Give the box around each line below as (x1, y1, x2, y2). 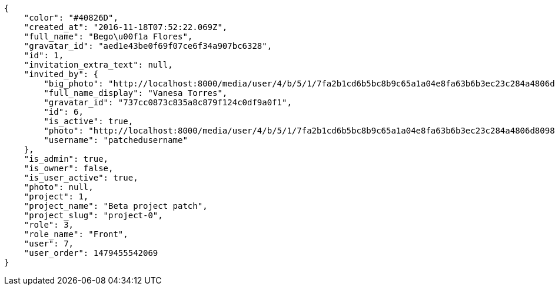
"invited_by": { (24, 69, 99, 79)
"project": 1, (24, 192, 89, 201)
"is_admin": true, (24, 154, 109, 164)
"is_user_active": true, (24, 173, 138, 182)
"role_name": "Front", (24, 229, 128, 239)
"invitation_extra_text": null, (24, 60, 173, 69)
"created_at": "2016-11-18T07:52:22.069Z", (24, 22, 228, 32)
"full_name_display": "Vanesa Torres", (44, 88, 228, 98)
